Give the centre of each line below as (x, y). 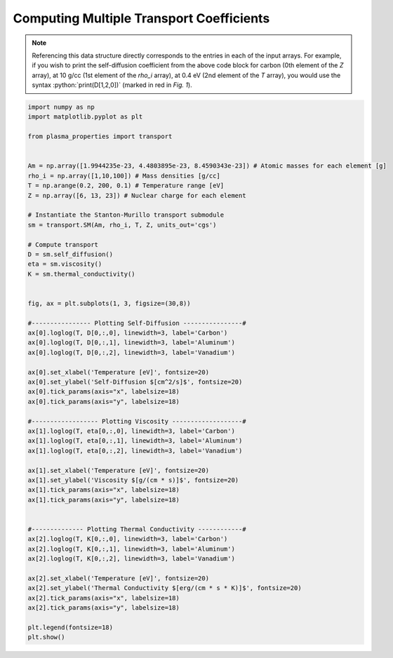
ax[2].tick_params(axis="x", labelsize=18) (104, 598)
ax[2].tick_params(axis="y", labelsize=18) (104, 608)
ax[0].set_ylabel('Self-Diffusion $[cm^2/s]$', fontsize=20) (135, 382)
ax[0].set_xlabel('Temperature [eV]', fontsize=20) (119, 372)
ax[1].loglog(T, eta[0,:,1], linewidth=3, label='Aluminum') (135, 441)
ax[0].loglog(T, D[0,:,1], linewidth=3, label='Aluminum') (131, 343)
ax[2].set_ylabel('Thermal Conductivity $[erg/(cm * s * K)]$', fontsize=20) (165, 588)
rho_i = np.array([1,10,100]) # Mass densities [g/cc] (124, 176)
